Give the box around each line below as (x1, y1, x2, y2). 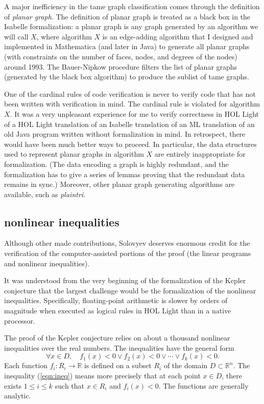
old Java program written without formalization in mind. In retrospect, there (4, 129, 246, 139)
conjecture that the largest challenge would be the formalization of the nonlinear (4, 285, 256, 295)
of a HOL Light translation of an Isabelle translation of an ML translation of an (4, 118, 255, 129)
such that (55, 380, 85, 391)
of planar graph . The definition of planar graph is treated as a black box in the (4, 11, 251, 22)
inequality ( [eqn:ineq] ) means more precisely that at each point (4, 370, 201, 381)
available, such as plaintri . (4, 188, 86, 199)
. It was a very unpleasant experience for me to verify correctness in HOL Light (10, 108, 259, 119)
